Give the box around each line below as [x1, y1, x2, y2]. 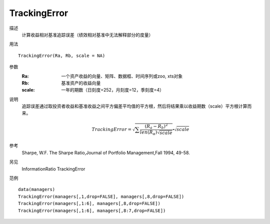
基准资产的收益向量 [61, 80, 101, 86]
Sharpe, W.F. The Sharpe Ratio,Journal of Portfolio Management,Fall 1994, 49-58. [21, 149, 190, 155]
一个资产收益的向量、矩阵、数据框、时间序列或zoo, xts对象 [61, 73, 183, 79]
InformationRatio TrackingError [21, 165, 85, 172]
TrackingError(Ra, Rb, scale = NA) [18, 52, 105, 58]
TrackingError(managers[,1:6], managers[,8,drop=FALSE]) [18, 200, 161, 206]
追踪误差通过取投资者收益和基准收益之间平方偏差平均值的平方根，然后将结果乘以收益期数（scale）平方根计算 [21, 103, 247, 109]
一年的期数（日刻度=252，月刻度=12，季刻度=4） [61, 87, 164, 93]
